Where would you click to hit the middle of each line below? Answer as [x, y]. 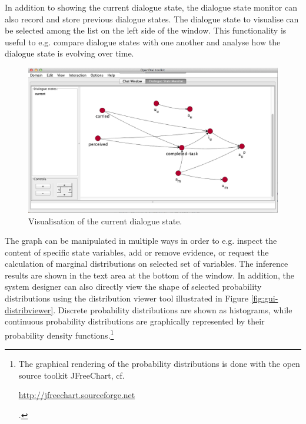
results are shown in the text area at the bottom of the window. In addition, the [149, 275]
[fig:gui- [265, 298]
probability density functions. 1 [59, 334]
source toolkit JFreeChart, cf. [71, 375]
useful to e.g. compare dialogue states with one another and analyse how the [143, 42]
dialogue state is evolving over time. [69, 53]
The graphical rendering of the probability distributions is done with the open [159, 364]
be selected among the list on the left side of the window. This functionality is [146, 30]
